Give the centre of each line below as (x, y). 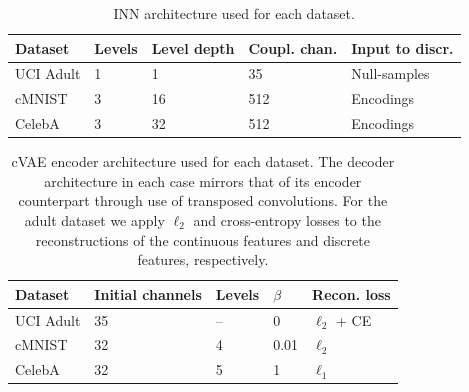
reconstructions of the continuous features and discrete (202, 239)
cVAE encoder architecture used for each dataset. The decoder (203, 161)
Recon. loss (351, 293)
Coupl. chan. (293, 47)
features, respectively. (203, 259)
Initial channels (148, 293)
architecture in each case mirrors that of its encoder (203, 180)
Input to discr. (402, 47)
